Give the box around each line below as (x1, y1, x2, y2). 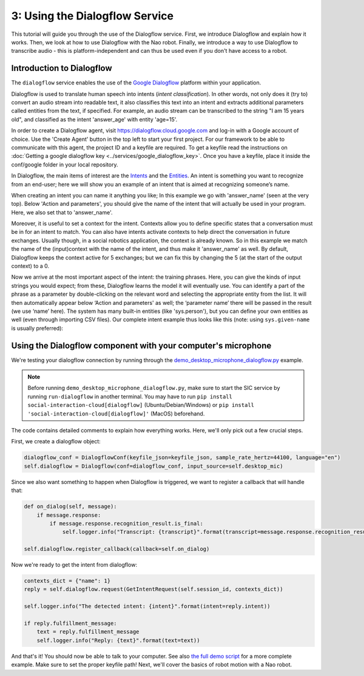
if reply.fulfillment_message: (24, 620, 118, 627)
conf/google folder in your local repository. (11, 161, 118, 168)
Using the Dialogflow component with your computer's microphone (11, 340, 272, 350)
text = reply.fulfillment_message (36, 629, 140, 635)
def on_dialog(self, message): (24, 503, 118, 510)
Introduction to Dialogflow (11, 63, 112, 73)
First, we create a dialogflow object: (11, 438, 101, 445)
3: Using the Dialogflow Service (11, 9, 174, 22)
